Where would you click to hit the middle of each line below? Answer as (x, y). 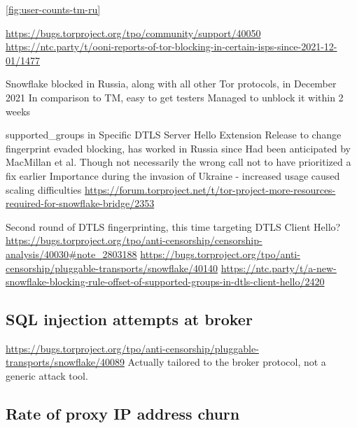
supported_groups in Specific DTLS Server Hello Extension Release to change (174, 135)
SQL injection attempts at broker (129, 319)
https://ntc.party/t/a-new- (279, 267)
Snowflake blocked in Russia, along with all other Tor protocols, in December (171, 84)
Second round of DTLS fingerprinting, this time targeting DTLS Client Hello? (173, 226)
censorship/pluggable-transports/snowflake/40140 (112, 267)
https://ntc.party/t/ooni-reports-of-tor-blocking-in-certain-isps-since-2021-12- (171, 47)
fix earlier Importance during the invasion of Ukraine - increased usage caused (173, 175)
